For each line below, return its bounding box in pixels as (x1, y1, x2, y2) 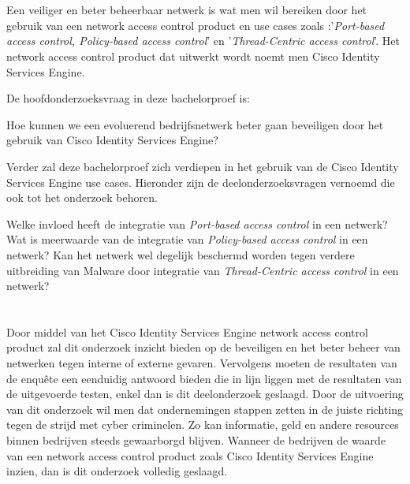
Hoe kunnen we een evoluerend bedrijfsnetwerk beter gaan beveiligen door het (6, 116, 384, 132)
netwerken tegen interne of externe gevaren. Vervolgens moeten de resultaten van (6, 355, 397, 371)
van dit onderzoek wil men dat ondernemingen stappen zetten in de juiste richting (6, 400, 404, 417)
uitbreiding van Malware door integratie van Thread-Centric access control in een (6, 262, 399, 278)
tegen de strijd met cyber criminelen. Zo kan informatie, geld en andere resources (6, 416, 399, 433)
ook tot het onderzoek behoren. (6, 189, 158, 206)
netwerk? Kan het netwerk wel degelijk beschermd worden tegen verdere (6, 246, 355, 262)
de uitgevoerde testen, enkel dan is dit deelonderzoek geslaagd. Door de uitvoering (6, 385, 404, 402)
